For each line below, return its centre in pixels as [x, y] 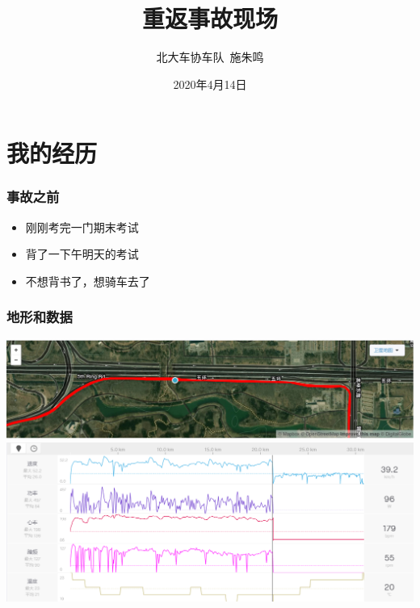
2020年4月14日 [210, 84]
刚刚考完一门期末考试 [82, 226]
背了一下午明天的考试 [82, 254]
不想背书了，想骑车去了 [88, 281]
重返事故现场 [210, 18]
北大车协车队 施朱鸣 [210, 57]
